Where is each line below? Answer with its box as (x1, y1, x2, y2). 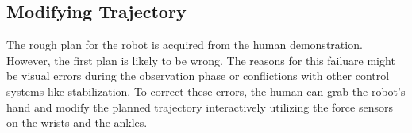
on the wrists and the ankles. (6, 114, 148, 131)
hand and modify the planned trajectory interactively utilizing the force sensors (6, 98, 393, 115)
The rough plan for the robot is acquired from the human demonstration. (6, 36, 363, 53)
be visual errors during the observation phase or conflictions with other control (6, 67, 390, 84)
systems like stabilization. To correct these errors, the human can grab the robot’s (6, 82, 406, 99)
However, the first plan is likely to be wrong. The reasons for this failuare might (6, 51, 395, 68)
